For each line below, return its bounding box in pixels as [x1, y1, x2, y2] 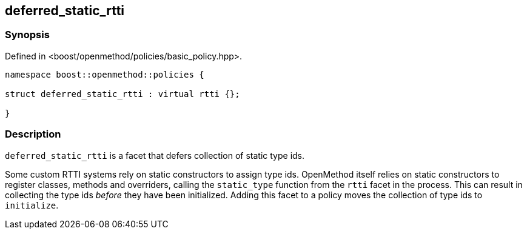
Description [5, 128, 61, 141]
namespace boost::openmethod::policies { [5, 69, 204, 79]
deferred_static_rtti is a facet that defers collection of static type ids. [5, 150, 305, 161]
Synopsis [5, 28, 50, 41]
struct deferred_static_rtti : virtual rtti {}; [5, 89, 240, 99]
